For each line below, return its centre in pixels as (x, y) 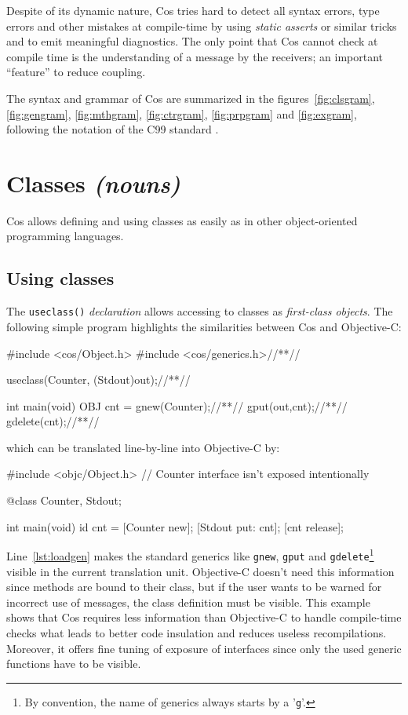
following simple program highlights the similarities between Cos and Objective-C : (204, 326)
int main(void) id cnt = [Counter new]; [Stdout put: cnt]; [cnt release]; (175, 526)
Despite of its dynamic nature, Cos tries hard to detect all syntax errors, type (193, 10)
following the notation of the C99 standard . (113, 129)
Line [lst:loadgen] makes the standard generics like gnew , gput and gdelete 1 (190, 554)
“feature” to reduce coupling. (76, 72)
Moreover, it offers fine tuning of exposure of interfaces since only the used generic (204, 648)
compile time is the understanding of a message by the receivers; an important (195, 56)
